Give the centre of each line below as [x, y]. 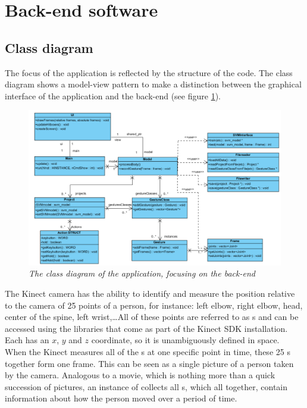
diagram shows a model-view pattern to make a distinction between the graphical [153, 84]
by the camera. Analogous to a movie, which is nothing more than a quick [140, 375]
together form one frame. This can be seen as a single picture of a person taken [149, 363]
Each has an [27, 340]
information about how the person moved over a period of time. [121, 398]
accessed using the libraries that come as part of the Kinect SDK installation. [146, 328]
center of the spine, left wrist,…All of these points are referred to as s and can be [152, 317]
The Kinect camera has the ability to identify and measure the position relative [150, 293]
